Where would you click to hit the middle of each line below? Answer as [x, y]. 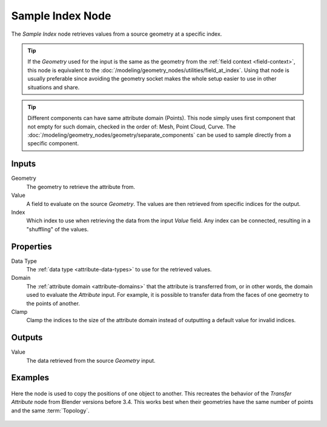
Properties [31, 246]
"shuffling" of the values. [58, 229]
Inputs [24, 164]
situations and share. [54, 87]
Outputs [27, 338]
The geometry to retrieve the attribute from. [81, 187]
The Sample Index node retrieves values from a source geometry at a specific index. [117, 34]
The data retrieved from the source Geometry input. [91, 360]
